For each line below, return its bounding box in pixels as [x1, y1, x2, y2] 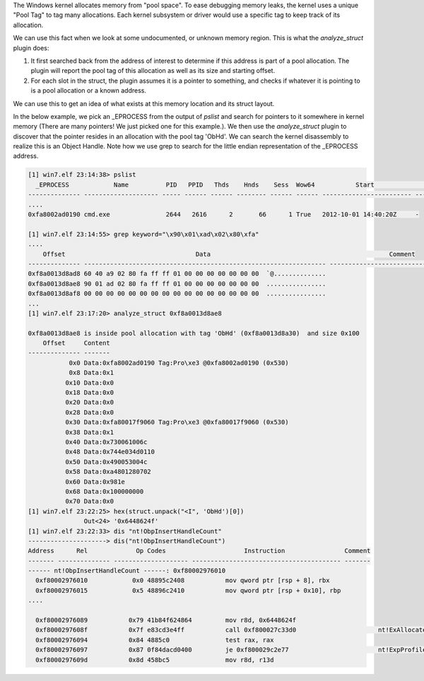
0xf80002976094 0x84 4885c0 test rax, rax [35, 636, 274, 644]
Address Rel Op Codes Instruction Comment [28, 547, 371, 555]
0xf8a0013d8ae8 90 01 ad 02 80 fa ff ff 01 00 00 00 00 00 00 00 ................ [28, 279, 326, 288]
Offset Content [42, 339, 111, 347]
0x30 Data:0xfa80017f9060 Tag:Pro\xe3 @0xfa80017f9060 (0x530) [64, 418, 289, 426]
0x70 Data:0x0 [64, 497, 114, 506]
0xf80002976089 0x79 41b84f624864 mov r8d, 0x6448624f [35, 616, 297, 624]
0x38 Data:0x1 [64, 428, 114, 436]
